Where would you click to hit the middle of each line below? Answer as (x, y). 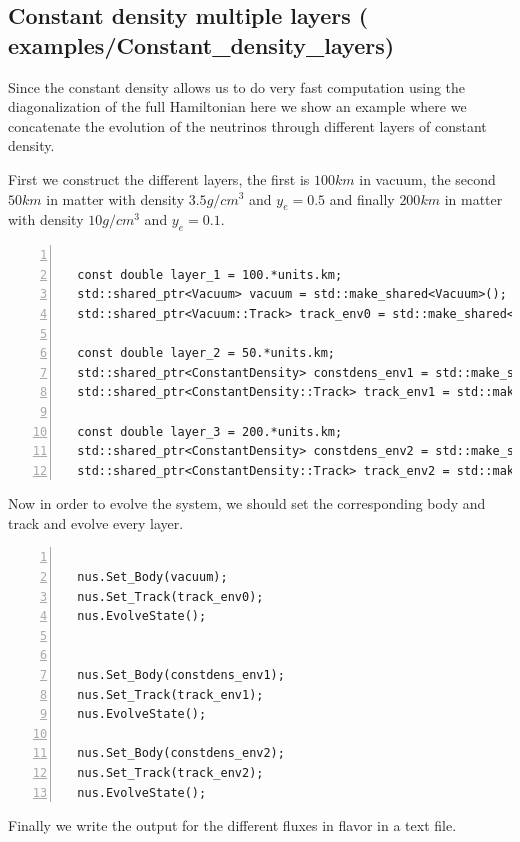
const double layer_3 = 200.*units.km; (210, 431)
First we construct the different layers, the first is (159, 178)
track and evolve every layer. (96, 522)
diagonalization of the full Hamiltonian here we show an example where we (237, 106)
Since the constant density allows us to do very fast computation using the (237, 86)
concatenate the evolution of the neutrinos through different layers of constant (247, 125)
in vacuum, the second (427, 178)
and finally (362, 198)
